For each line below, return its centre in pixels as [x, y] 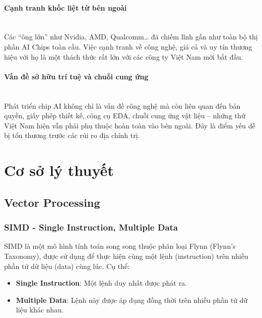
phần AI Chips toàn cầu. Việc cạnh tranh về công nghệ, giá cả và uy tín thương [128, 46]
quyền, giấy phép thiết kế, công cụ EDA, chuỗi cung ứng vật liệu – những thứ [125, 116]
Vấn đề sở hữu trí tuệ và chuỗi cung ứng [76, 76]
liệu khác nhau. [40, 310]
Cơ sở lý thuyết [59, 170]
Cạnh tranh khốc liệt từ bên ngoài [65, 7]
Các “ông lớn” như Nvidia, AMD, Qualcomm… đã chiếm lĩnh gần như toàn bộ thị [131, 37]
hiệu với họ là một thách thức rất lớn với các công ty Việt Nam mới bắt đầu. [124, 56]
